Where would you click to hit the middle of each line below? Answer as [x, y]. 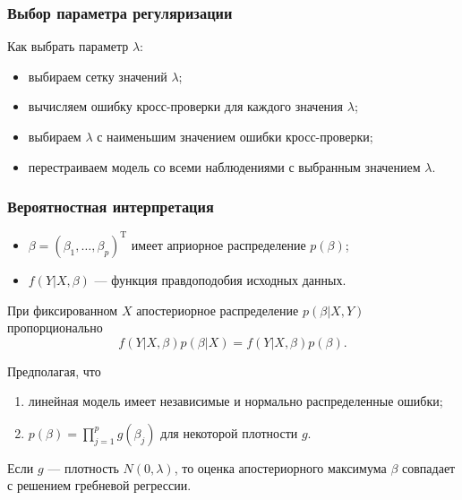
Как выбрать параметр [68, 46]
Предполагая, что [54, 371]
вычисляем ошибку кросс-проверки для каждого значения [186, 106]
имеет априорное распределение [218, 244]
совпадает [429, 467]
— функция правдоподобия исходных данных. [220, 279]
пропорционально [55, 328]
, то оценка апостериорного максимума [280, 467]
